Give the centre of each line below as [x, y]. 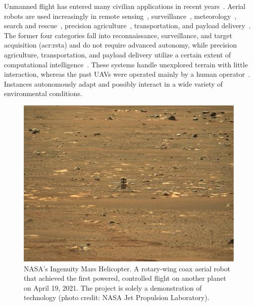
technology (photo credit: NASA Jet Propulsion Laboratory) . [117, 297]
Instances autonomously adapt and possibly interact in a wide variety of [113, 83]
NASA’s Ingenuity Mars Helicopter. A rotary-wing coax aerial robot [127, 268]
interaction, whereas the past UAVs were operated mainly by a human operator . [127, 74]
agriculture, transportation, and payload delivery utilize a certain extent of [118, 54]
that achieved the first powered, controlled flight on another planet [125, 278]
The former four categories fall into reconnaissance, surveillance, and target [118, 35]
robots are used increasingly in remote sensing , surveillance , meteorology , [120, 16]
